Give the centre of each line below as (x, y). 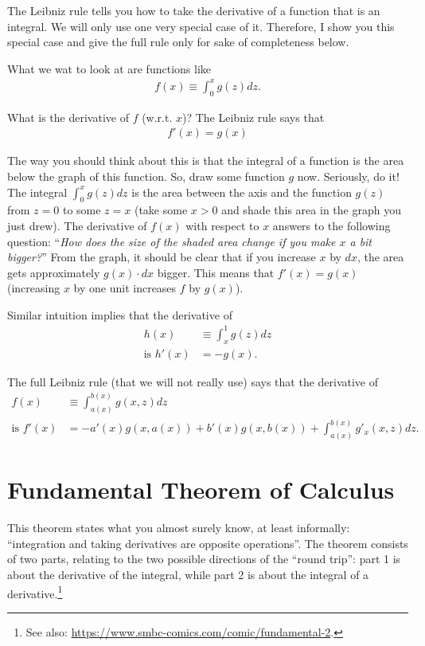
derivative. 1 (35, 592)
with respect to (222, 225)
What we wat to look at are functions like (109, 68)
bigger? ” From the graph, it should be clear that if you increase (162, 257)
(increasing (34, 288)
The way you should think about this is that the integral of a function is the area (206, 161)
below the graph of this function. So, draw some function (146, 176)
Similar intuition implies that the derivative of (120, 314)
